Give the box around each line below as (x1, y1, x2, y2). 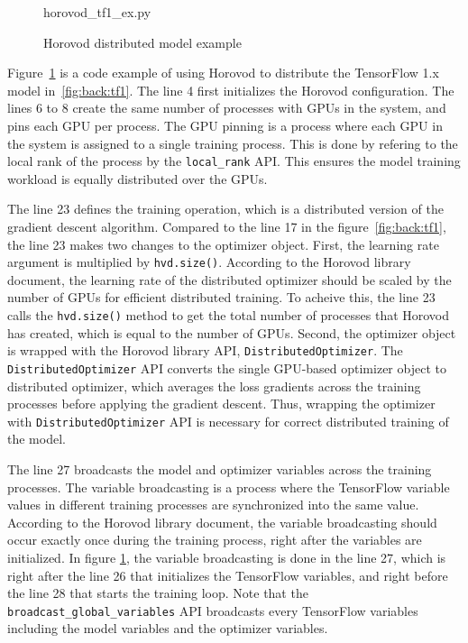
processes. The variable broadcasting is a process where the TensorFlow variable (7, 477, 450, 496)
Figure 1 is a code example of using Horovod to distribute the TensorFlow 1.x (7, 63, 439, 82)
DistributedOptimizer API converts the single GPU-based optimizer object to (7, 358, 446, 377)
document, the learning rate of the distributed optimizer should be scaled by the (7, 270, 452, 289)
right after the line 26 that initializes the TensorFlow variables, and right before (7, 565, 448, 584)
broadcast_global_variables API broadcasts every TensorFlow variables (7, 601, 418, 620)
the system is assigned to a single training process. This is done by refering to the (7, 133, 458, 152)
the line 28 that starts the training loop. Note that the (7, 583, 308, 602)
